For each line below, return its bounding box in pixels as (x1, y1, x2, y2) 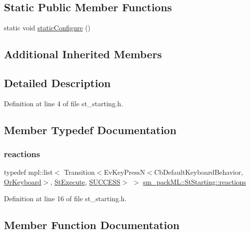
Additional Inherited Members (4, 47, 162, 62)
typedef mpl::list (4, 167, 53, 177)
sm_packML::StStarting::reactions (143, 176, 246, 186)
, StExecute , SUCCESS (50, 176, 120, 186)
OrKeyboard (4, 176, 42, 186)
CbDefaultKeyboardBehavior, (154, 167, 243, 177)
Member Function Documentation (4, 217, 180, 232)
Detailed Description (4, 75, 111, 90)
